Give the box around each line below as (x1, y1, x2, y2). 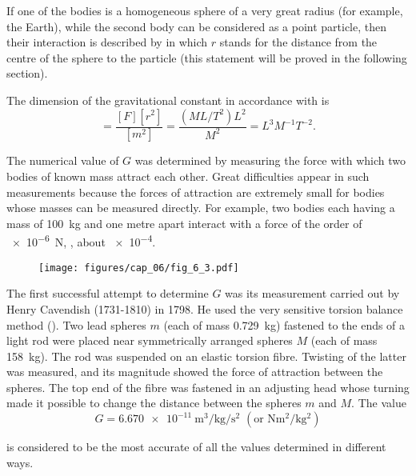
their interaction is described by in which (6, 34, 208, 50)
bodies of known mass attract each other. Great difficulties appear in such (6, 168, 370, 185)
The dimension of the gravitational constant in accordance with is (6, 91, 330, 108)
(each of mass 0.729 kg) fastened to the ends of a (163, 316, 406, 333)
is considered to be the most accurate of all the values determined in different (6, 438, 386, 455)
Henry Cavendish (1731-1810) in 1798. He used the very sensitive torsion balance (6, 300, 403, 317)
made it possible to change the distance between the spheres (6, 394, 302, 411)
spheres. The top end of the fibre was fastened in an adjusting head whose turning (6, 378, 410, 395)
